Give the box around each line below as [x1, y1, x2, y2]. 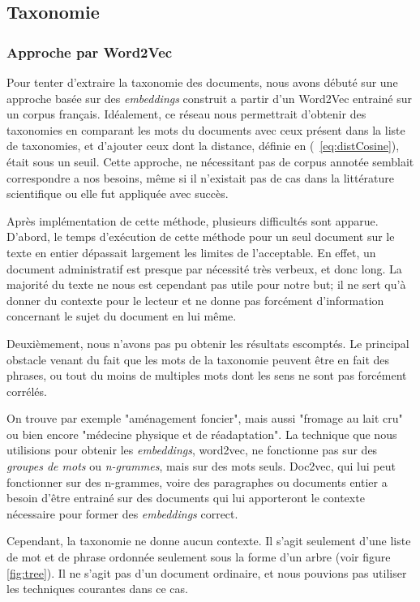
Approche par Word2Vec [6, 41, 173, 62]
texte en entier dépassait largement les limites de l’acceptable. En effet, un [6, 243, 376, 260]
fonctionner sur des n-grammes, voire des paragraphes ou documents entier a [6, 473, 388, 490]
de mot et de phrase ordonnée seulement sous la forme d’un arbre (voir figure [6, 548, 391, 565]
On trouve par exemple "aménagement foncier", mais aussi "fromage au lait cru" [6, 410, 403, 427]
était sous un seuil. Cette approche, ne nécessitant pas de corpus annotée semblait [6, 153, 414, 170]
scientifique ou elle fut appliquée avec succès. [6, 185, 229, 202]
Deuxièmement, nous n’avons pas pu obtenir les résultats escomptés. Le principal [6, 334, 409, 351]
